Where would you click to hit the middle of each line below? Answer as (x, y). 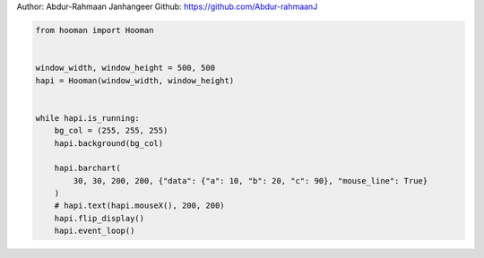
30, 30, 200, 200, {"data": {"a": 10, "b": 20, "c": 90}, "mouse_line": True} (251, 181)
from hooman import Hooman (95, 30)
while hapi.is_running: (88, 118)
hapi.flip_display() (99, 218)
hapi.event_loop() (95, 231)
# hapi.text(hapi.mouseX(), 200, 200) (139, 206)
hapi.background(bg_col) (109, 143)
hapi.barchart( (87, 168)
